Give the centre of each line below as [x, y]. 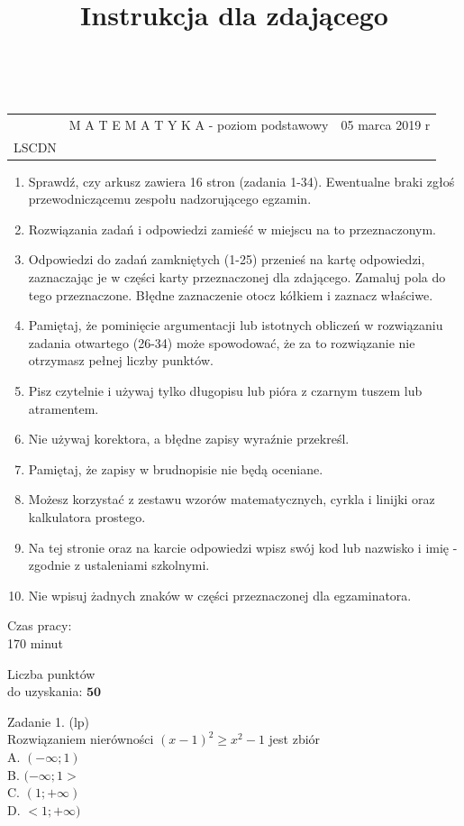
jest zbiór [295, 739]
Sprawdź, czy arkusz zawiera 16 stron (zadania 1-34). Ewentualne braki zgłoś [241, 181]
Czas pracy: [40, 625]
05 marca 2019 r [386, 124]
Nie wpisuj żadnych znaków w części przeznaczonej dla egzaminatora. [220, 595]
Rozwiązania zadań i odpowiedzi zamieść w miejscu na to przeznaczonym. [232, 229]
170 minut [35, 642]
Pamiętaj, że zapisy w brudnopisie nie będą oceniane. [176, 468]
